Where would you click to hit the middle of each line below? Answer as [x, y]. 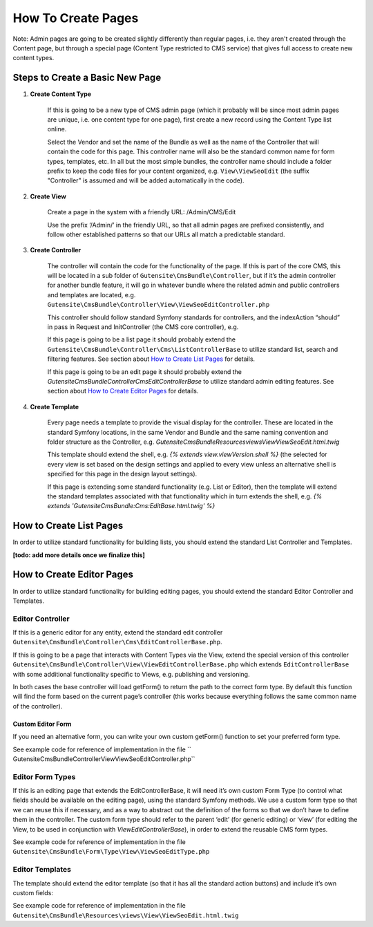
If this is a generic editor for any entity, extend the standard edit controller [118, 633]
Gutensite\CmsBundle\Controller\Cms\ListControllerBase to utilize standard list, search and [193, 349]
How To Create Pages [76, 18]
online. [57, 129]
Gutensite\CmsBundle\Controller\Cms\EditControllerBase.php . [117, 642]
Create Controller [56, 250]
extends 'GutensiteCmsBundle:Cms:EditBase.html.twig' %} [131, 506]
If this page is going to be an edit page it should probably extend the [144, 372]
